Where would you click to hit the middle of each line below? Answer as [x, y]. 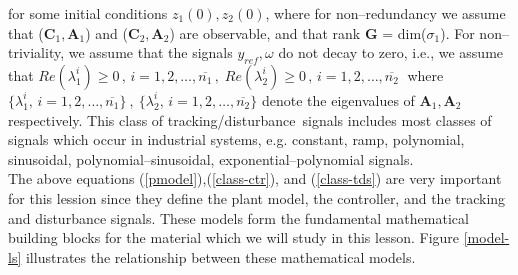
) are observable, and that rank [265, 32]
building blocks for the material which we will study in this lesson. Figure [234, 237]
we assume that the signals [150, 52]
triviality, [36, 52]
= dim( [404, 32]
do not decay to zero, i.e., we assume [391, 52]
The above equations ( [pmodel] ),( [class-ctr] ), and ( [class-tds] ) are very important [255, 178]
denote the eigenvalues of [338, 99]
